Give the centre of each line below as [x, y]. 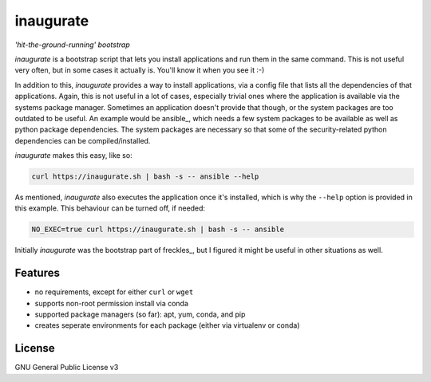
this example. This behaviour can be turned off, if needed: [110, 208]
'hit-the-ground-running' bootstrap [73, 45]
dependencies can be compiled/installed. [83, 140]
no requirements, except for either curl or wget [114, 292]
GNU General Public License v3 [67, 368]
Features [37, 273]
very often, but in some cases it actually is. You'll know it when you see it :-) [140, 70]
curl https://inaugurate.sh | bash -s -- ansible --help [145, 177]
